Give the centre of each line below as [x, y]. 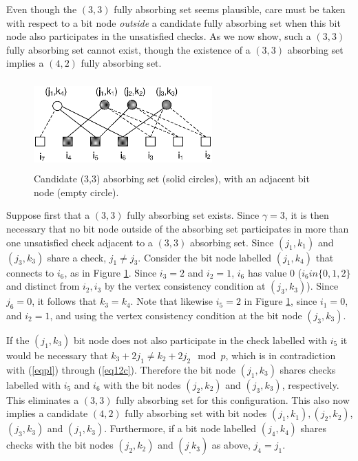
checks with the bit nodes [60, 445]
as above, [231, 445]
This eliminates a [43, 399]
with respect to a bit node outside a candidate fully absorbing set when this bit [173, 22]
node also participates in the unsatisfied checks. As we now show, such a [159, 36]
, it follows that [64, 301]
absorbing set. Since [232, 242]
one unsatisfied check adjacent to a [80, 242]
